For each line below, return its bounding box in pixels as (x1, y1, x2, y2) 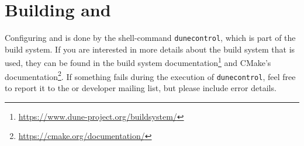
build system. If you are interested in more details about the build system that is (5, 43, 295, 55)
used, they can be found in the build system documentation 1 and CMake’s (5, 55, 271, 69)
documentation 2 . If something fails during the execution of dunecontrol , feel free (5, 68, 296, 82)
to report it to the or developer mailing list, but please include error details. (5, 81, 277, 93)
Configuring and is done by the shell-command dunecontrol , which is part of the (5, 32, 296, 44)
